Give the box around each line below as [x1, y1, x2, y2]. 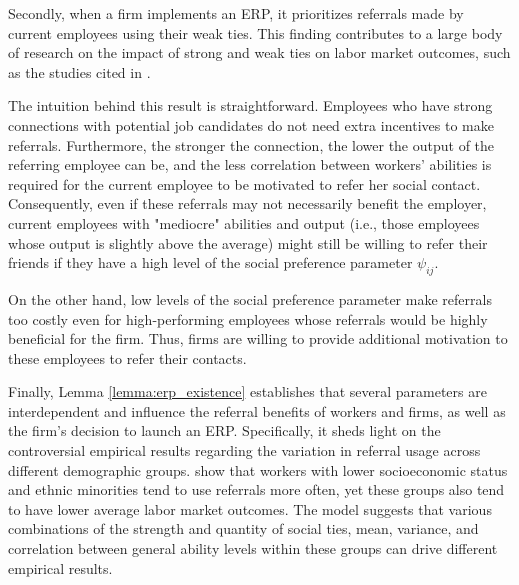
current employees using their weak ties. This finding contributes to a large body [8, 22, 503, 43]
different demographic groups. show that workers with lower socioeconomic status [8, 459, 508, 480]
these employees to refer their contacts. [8, 347, 247, 368]
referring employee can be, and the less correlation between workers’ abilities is [8, 154, 492, 175]
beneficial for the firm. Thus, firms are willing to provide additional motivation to [8, 328, 508, 349]
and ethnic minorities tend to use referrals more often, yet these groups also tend [8, 479, 505, 500]
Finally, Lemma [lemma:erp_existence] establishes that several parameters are [8, 381, 487, 402]
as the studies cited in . [8, 61, 151, 82]
